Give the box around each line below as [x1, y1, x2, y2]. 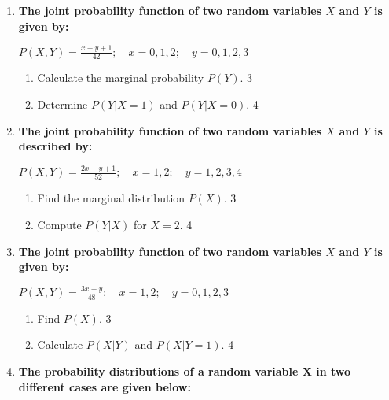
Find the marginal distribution [37, 190, 185, 206]
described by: [18, 138, 93, 154]
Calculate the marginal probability [37, 69, 204, 86]
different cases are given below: [18, 378, 191, 394]
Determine [37, 95, 88, 112]
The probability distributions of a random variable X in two [18, 363, 351, 380]
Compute [37, 216, 82, 232]
